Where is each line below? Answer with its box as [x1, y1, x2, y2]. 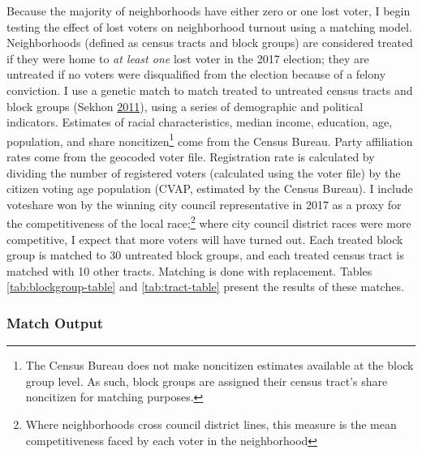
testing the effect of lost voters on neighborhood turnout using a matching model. [6, 18, 412, 35]
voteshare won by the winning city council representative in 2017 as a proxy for [6, 195, 402, 212]
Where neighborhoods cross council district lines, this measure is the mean [25, 416, 397, 432]
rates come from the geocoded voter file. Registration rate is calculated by [6, 148, 375, 165]
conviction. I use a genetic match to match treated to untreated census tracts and [6, 81, 413, 98]
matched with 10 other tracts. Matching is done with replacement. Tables [6, 262, 372, 279]
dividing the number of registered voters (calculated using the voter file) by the [6, 164, 401, 181]
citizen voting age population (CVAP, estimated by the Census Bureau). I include [6, 180, 413, 197]
